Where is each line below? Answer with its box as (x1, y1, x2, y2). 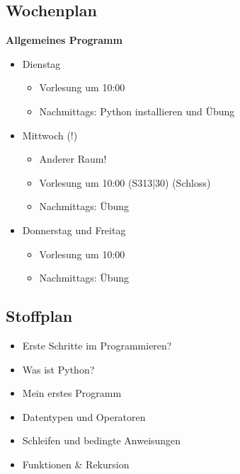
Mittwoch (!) (22, 127, 78, 142)
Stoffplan (6, 305, 73, 327)
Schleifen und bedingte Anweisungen (22, 433, 181, 448)
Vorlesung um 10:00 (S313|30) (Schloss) (39, 175, 211, 190)
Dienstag (22, 56, 61, 71)
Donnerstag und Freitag (22, 222, 126, 237)
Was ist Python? (22, 362, 95, 376)
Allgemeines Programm (6, 33, 122, 47)
